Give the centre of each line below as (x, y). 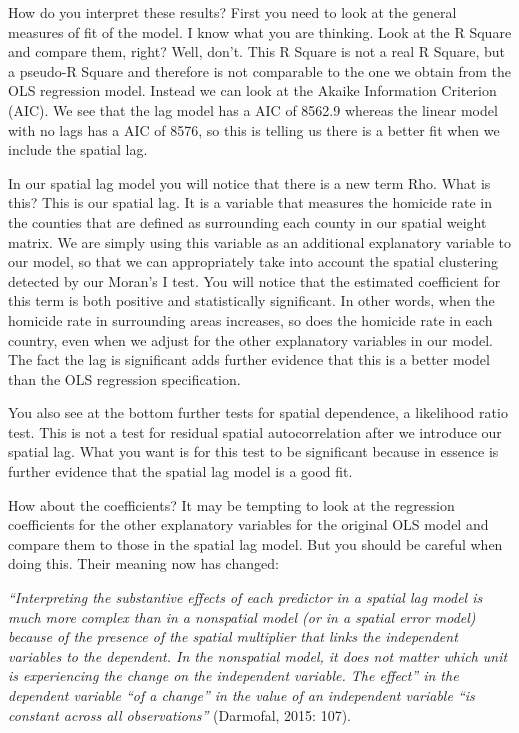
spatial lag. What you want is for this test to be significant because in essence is (253, 451)
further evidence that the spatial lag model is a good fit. (180, 471)
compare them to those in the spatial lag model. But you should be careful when (255, 543)
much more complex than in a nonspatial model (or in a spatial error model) (242, 616)
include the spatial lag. (78, 149)
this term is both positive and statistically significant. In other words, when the (251, 300)
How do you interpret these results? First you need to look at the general (232, 12)
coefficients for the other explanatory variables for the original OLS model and (248, 524)
